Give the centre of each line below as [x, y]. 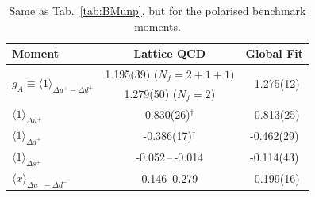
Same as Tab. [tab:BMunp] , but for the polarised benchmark [157, 10]
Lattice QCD [170, 53]
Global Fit [275, 53]
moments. [157, 26]
